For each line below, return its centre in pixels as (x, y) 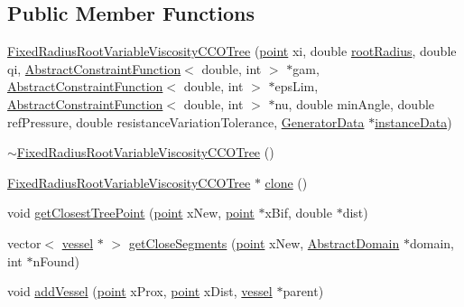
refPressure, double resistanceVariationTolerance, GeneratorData (186, 121)
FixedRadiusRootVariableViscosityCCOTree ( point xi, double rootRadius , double (232, 51)
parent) (303, 291)
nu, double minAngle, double (355, 103)
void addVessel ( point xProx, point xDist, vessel (140, 291)
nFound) (56, 260)
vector (24, 242)
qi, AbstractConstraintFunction (94, 68)
